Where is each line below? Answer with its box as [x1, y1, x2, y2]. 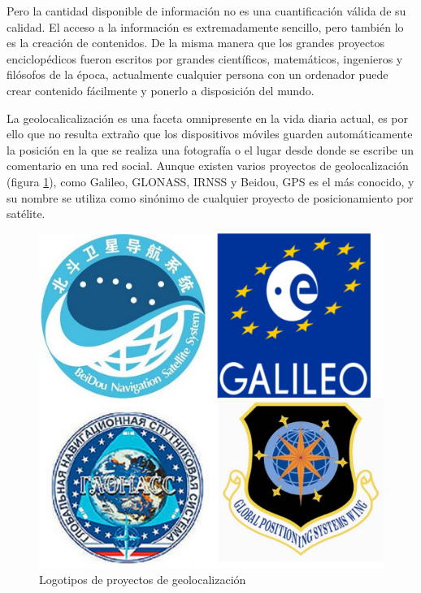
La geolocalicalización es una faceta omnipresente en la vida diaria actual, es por [7, 109, 409, 126]
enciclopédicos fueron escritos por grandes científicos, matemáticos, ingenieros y [7, 50, 403, 67]
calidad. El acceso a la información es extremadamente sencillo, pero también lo [7, 18, 404, 35]
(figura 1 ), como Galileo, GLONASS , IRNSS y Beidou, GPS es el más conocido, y [7, 172, 414, 190]
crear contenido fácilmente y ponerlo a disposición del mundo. [7, 81, 315, 98]
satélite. [7, 205, 46, 222]
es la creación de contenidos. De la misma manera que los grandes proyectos [7, 34, 385, 51]
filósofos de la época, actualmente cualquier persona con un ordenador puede [7, 66, 388, 83]
